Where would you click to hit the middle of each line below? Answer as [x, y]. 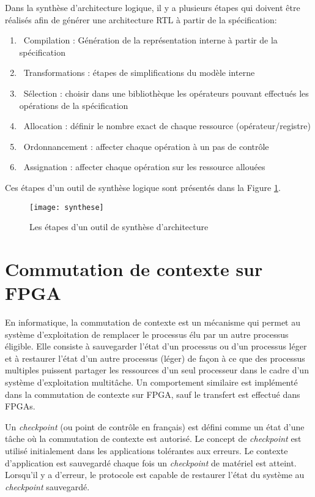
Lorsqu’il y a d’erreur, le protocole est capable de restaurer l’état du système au [155, 475]
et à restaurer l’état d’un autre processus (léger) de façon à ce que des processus [155, 358]
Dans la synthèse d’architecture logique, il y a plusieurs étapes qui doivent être [153, 7]
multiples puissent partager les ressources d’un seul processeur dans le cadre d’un [157, 370]
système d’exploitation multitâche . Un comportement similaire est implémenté [151, 382]
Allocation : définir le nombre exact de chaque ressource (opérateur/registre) [167, 126]
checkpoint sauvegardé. [47, 486]
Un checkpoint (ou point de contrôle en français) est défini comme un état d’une [155, 426]
